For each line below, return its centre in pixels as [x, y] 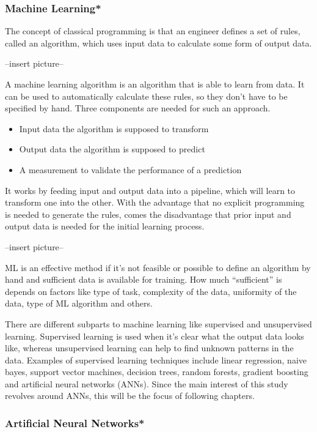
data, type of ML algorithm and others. [79, 303]
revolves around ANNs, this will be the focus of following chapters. [130, 396]
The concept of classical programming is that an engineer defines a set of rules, [153, 31]
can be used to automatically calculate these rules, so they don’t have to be [146, 96]
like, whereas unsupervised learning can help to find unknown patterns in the [149, 348]
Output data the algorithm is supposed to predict [112, 149]
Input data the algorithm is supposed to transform [114, 128]
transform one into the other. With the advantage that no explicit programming [155, 202]
